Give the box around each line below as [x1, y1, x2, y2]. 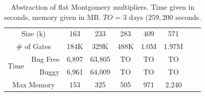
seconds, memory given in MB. [4, 11, 101, 22]
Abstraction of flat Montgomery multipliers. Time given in [11, 2, 195, 12]
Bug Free [31, 54, 60, 64]
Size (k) [22, 28, 46, 39]
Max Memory [12, 79, 55, 89]
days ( [129, 11, 149, 22]
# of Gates [16, 41, 51, 52]
